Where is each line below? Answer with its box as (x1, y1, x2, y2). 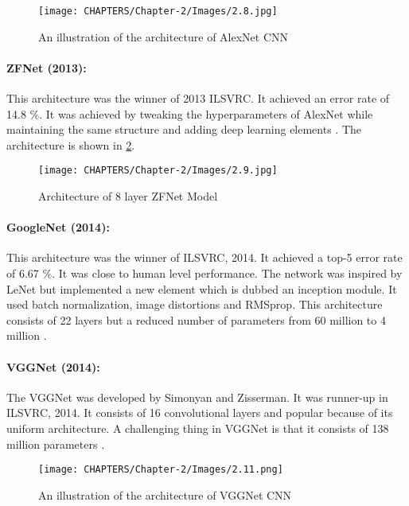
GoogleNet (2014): (6, 219, 110, 235)
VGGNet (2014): (6, 358, 100, 375)
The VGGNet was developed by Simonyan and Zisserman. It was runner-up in (6, 388, 388, 405)
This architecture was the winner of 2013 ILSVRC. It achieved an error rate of (6, 90, 390, 107)
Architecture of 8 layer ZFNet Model (38, 188, 218, 204)
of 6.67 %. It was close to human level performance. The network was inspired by (6, 265, 403, 282)
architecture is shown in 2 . (6, 136, 135, 153)
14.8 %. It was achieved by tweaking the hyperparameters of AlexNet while (6, 105, 373, 122)
